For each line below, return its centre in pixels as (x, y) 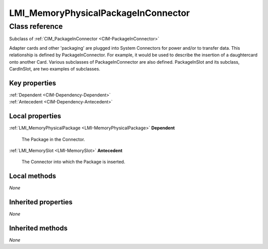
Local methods (33, 176)
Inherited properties (41, 202)
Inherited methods (38, 228)
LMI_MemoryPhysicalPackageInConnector (100, 13)
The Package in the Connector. (53, 139)
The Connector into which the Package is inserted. (73, 162)
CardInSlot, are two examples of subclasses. (55, 69)
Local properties (35, 116)
